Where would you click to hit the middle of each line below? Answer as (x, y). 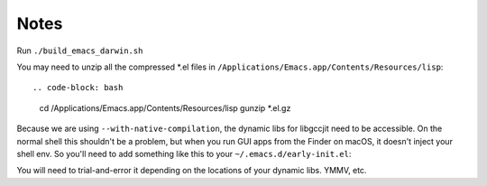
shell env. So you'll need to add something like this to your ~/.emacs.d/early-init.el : (184, 153)
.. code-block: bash (78, 88)
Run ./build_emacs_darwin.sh (80, 51)
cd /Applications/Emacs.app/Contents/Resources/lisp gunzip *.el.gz (165, 107)
